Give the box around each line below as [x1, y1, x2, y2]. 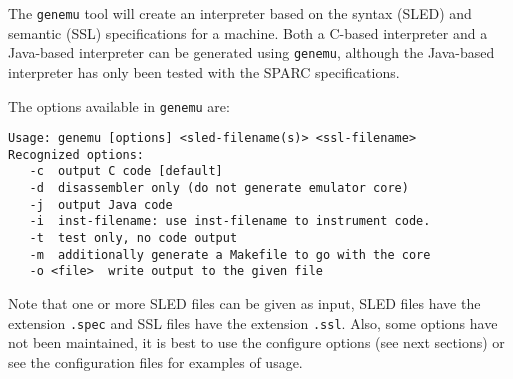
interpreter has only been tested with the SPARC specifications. [8, 61, 400, 82]
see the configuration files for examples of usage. [8, 351, 303, 372]
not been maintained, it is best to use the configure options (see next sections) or [8, 332, 505, 353]
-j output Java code [29, 197, 173, 212]
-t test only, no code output [29, 231, 238, 246]
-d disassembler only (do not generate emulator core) [29, 181, 409, 196]
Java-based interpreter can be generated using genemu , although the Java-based [8, 42, 495, 63]
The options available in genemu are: [8, 95, 230, 116]
